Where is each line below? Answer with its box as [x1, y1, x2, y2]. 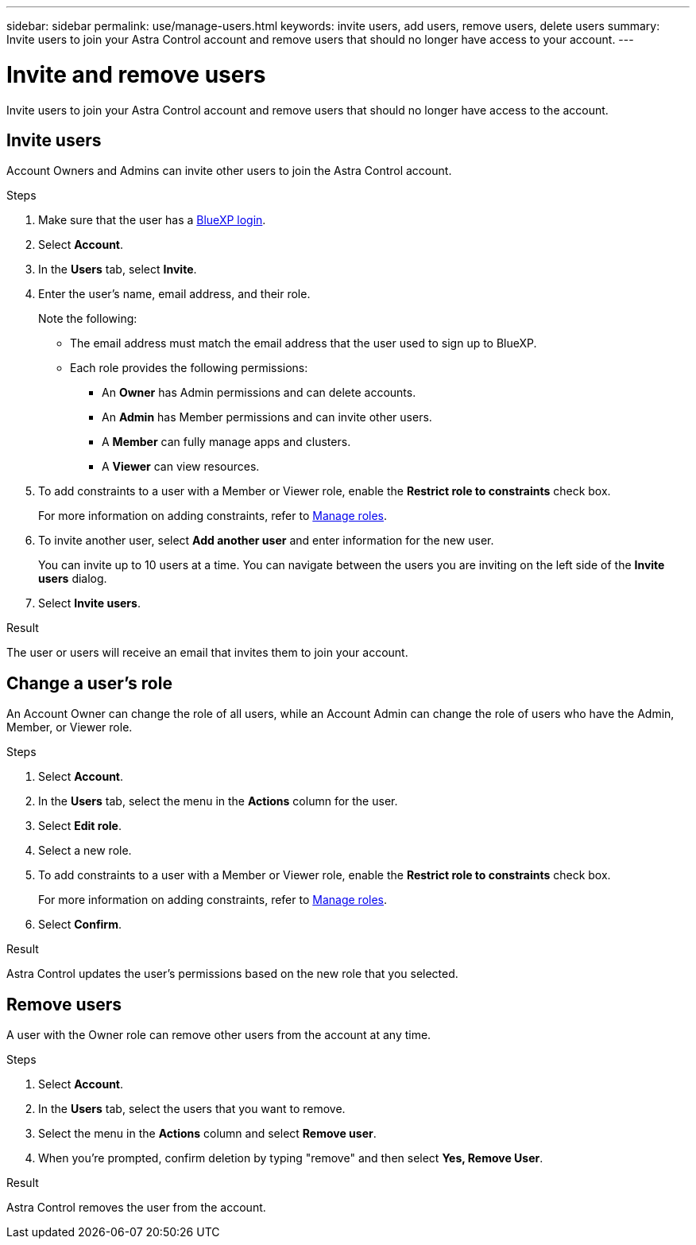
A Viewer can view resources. [102, 460, 260, 474]
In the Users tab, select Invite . [38, 262, 197, 277]
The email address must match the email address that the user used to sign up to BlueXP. [70, 336, 537, 351]
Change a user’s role [6, 673, 172, 693]
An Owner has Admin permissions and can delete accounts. [102, 386, 416, 400]
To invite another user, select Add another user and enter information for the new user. [38, 533, 494, 548]
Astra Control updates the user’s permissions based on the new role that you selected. [6, 967, 458, 981]
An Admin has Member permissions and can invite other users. [102, 410, 432, 425]
